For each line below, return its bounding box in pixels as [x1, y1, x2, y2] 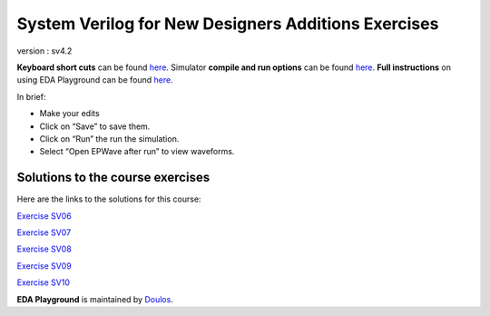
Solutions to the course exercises [16, 170, 211, 185]
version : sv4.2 [16, 45, 73, 56]
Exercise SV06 [16, 210, 72, 222]
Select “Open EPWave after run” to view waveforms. [39, 146, 235, 157]
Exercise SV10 [16, 277, 70, 288]
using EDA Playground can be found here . [16, 74, 173, 85]
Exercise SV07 [16, 227, 72, 238]
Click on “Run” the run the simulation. [39, 133, 180, 144]
